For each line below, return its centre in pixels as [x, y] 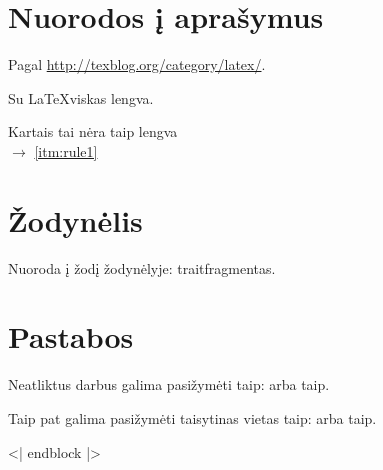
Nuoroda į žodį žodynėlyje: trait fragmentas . [142, 267]
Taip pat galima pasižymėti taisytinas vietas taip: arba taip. [192, 417]
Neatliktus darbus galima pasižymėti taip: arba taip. [169, 384]
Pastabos [71, 336]
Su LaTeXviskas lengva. [81, 97]
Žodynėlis [75, 219]
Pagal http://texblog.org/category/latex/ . [137, 64]
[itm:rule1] [66, 150]
